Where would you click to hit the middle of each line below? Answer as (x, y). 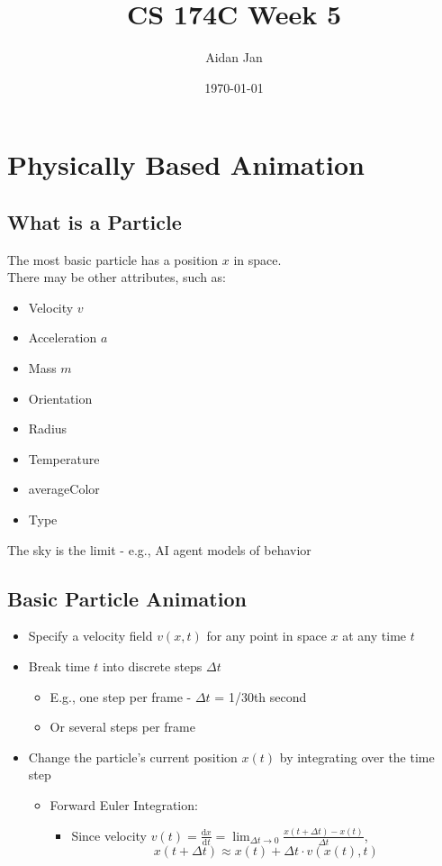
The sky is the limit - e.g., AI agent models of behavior (159, 549)
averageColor (64, 489)
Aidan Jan (234, 57)
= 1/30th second (261, 696)
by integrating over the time (357, 757)
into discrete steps (153, 666)
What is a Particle (95, 221)
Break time (59, 666)
